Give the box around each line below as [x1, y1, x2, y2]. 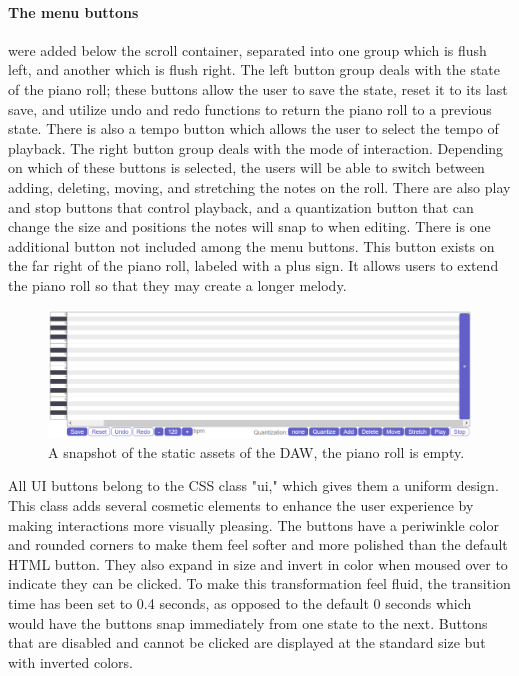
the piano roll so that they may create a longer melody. [8, 274, 347, 295]
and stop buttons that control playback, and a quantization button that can [8, 196, 474, 217]
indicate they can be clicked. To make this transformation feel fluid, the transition [8, 573, 511, 594]
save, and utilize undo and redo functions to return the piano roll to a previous [8, 98, 492, 119]
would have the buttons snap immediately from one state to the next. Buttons [8, 612, 488, 633]
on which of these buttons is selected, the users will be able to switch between [8, 157, 485, 178]
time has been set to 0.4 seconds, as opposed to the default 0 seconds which [8, 593, 472, 614]
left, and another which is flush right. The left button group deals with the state [8, 59, 501, 80]
